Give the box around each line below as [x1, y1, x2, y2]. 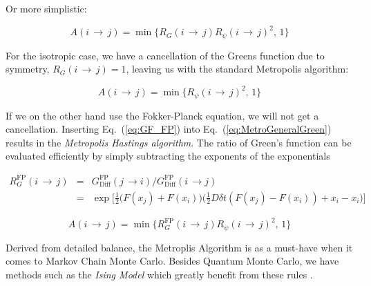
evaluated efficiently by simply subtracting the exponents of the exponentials [6, 149, 330, 163]
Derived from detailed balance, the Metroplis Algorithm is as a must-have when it [6, 240, 353, 254]
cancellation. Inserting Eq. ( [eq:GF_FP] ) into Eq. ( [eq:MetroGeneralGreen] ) [6, 122, 332, 136]
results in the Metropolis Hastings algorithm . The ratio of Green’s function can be [6, 135, 352, 149]
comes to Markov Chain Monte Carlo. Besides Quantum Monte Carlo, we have [6, 254, 339, 268]
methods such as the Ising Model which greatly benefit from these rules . [6, 267, 313, 281]
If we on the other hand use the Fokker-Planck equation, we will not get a [6, 108, 319, 122]
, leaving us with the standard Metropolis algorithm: [126, 61, 349, 76]
